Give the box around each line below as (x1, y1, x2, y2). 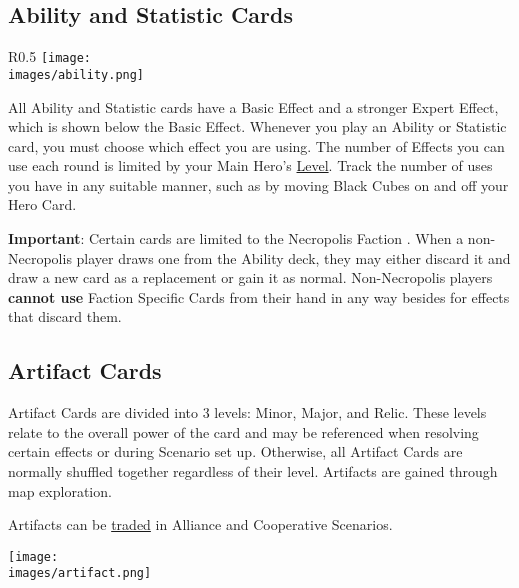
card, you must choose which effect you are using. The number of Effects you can (8, 135, 505, 156)
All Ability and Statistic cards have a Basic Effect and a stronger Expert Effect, (8, 96, 499, 117)
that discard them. (8, 306, 122, 327)
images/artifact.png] (8, 566, 152, 581)
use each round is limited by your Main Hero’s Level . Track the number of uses (8, 155, 493, 176)
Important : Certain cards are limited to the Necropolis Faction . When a (8, 228, 464, 249)
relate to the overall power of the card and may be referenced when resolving (8, 421, 479, 442)
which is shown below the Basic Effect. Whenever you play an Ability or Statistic (8, 116, 507, 137)
